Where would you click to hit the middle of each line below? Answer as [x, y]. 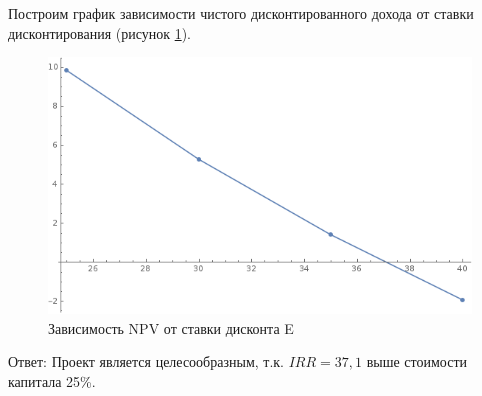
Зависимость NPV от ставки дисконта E [171, 327]
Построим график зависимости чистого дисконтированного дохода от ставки [241, 13]
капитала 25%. [52, 380]
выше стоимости [417, 361]
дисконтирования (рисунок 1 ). [100, 32]
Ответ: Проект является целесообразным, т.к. [146, 361]
